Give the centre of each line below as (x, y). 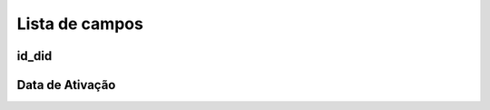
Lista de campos (80, 24)
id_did (34, 56)
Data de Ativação (66, 85)
